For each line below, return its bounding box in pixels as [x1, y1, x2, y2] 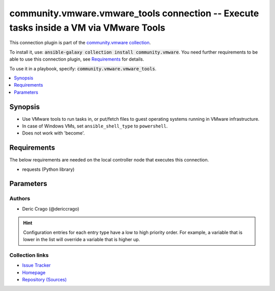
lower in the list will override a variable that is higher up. [23, 236, 140, 242]
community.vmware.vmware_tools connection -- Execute [9, 8, 259, 19]
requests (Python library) [22, 166, 75, 172]
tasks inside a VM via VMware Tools [9, 22, 166, 33]
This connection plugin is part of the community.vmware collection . [9, 40, 151, 46]
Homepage [22, 269, 46, 275]
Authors [9, 195, 31, 202]
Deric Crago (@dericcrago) [22, 205, 79, 211]
